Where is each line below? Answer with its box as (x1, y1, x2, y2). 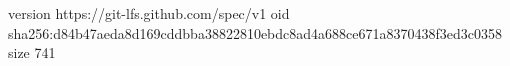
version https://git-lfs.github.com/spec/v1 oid (8, 3, 290, 23)
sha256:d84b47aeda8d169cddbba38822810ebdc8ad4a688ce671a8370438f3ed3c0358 (8, 22, 503, 43)
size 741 (8, 42, 56, 63)
